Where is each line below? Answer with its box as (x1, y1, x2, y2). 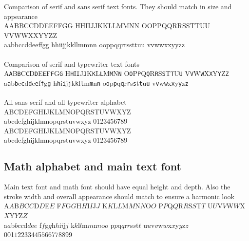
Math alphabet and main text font (4, 159, 181, 174)
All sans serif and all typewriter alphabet (4, 97, 127, 107)
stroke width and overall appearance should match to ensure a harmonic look (4, 191, 234, 201)
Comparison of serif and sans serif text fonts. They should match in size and (4, 1, 232, 11)
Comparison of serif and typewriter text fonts (4, 58, 140, 69)
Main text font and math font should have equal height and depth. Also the (4, 182, 230, 192)
